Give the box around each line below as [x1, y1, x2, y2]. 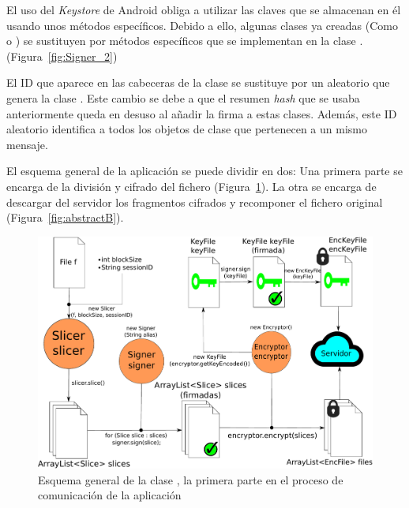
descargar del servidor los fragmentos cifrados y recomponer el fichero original [6, 193, 383, 210]
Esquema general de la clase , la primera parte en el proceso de [38, 471, 343, 487]
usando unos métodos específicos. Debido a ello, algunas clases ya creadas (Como [6, 17, 398, 33]
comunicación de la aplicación [38, 487, 182, 503]
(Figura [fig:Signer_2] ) [6, 47, 118, 64]
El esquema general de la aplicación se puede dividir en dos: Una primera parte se [6, 162, 403, 179]
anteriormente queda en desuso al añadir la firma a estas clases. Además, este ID [6, 105, 397, 121]
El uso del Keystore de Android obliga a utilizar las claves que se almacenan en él [6, 2, 401, 17]
